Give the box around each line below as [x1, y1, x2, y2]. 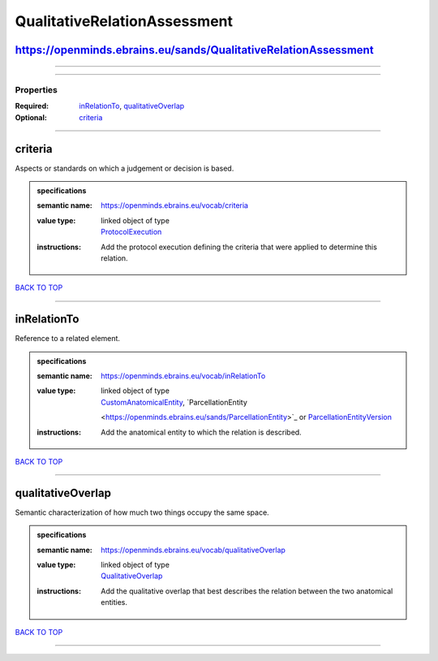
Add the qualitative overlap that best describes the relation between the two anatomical [101, 585, 393, 596]
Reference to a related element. [15, 334, 121, 343]
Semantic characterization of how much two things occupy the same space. [15, 508, 269, 517]
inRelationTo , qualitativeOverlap [79, 102, 185, 111]
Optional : [15, 112, 48, 122]
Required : [15, 102, 49, 111]
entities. [101, 598, 127, 607]
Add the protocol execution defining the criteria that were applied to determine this [101, 242, 377, 252]
